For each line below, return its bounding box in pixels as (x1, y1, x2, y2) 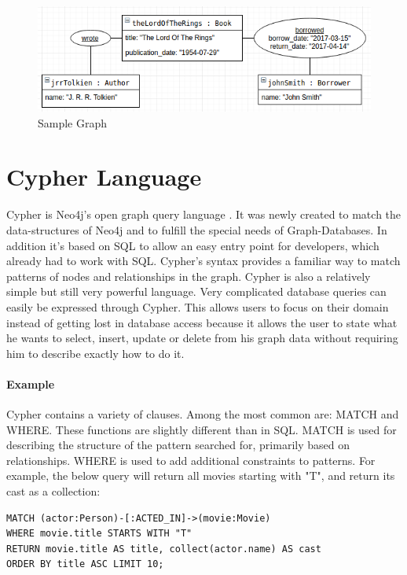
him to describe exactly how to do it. (6, 345, 185, 361)
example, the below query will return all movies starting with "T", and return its (6, 467, 395, 484)
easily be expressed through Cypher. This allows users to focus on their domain (6, 298, 389, 315)
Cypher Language (6, 160, 202, 193)
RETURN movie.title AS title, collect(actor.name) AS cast (6, 543, 321, 555)
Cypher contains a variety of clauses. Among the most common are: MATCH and (6, 406, 399, 422)
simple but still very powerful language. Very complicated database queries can (6, 283, 387, 300)
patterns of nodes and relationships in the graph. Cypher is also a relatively (6, 267, 371, 284)
